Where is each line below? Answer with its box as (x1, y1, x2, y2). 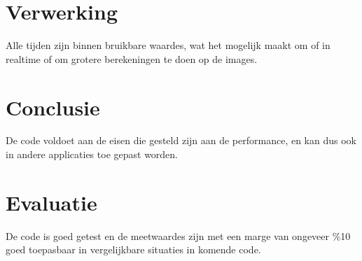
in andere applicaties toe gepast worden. (6, 147, 179, 162)
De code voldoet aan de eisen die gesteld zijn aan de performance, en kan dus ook (6, 133, 356, 148)
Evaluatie (6, 188, 97, 216)
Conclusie (6, 92, 100, 121)
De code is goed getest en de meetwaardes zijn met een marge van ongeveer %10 (6, 228, 351, 243)
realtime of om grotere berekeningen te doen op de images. (6, 51, 258, 66)
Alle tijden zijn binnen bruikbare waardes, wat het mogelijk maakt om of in (6, 38, 330, 52)
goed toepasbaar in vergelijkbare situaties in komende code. (6, 242, 261, 257)
